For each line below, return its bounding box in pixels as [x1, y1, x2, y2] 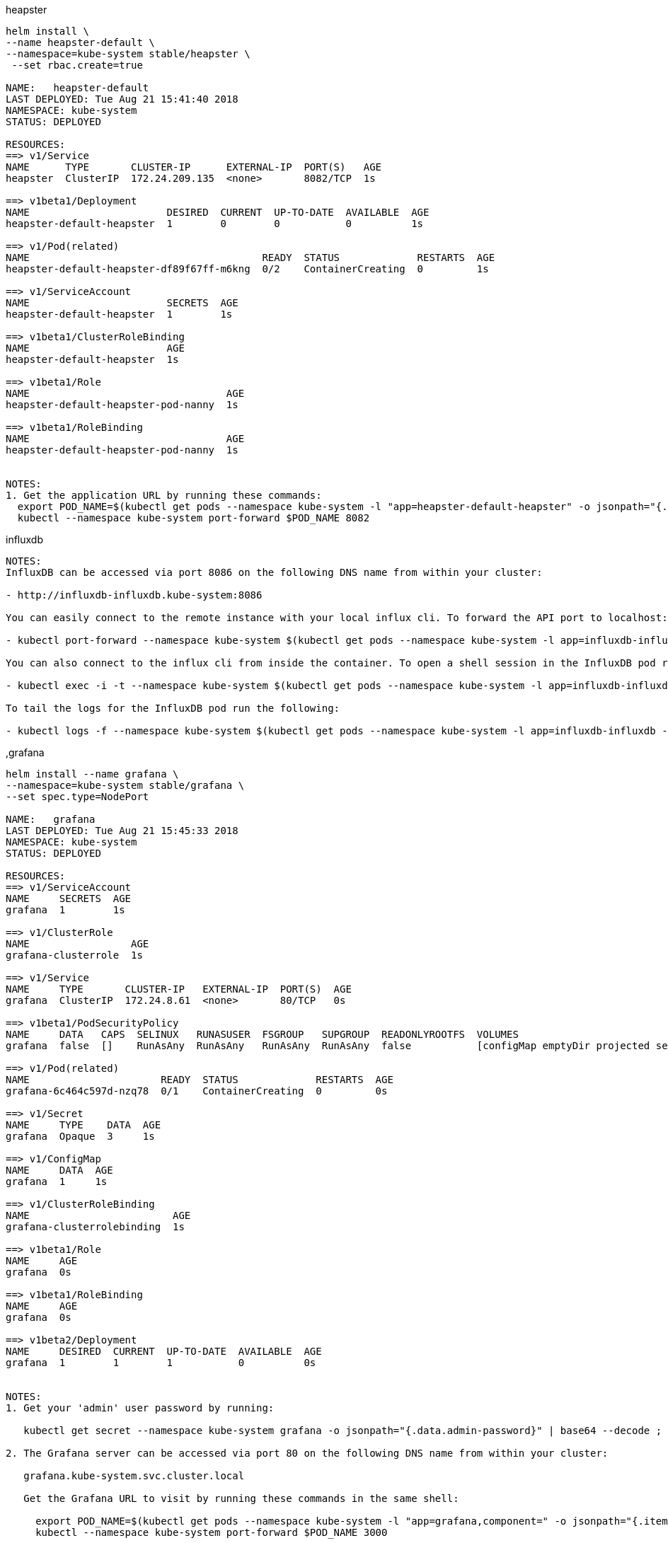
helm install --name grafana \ [6, 768, 179, 780]
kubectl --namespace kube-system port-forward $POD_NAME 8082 [17, 512, 370, 524]
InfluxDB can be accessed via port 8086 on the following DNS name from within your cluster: [6, 567, 543, 578]
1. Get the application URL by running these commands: [6, 490, 322, 501]
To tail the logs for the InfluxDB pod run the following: [6, 703, 340, 714]
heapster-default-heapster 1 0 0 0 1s [6, 218, 424, 229]
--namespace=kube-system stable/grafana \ [6, 780, 245, 791]
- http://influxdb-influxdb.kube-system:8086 [6, 589, 263, 601]
